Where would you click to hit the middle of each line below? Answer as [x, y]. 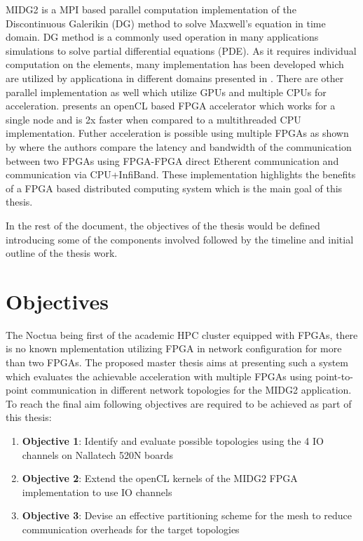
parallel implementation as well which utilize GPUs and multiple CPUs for [166, 92]
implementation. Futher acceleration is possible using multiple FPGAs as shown [177, 133]
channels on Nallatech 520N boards [98, 454]
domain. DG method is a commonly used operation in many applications [162, 37]
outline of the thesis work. [62, 253]
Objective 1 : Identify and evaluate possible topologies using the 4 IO [173, 440]
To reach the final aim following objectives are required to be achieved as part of [179, 403]
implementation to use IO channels [97, 492]
